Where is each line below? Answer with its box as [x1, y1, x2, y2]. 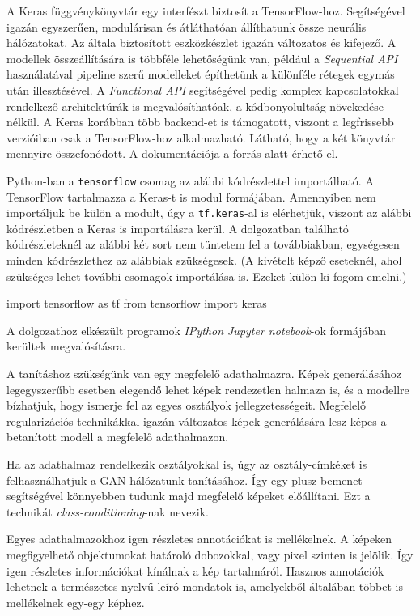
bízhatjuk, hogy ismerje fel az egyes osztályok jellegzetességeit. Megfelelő [6, 397, 367, 414]
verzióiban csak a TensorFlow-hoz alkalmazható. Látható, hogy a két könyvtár [6, 129, 396, 146]
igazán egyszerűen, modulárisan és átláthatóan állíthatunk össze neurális [6, 18, 367, 35]
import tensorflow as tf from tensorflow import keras [6, 295, 267, 312]
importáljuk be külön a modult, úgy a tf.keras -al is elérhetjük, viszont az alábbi [6, 204, 412, 221]
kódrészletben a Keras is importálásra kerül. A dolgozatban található [6, 219, 349, 236]
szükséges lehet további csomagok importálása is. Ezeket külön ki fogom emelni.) [6, 267, 407, 284]
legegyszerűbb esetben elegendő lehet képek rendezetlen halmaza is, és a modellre [6, 380, 409, 397]
